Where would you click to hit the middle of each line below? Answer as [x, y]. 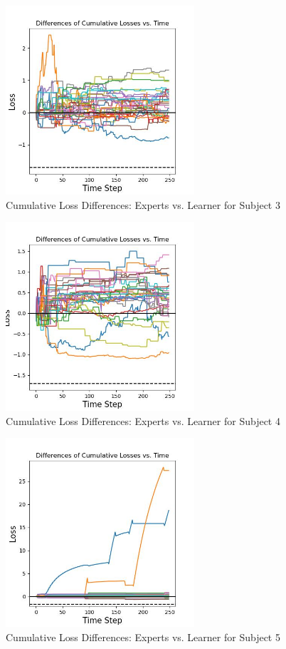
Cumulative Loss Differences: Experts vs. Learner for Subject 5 [143, 637]
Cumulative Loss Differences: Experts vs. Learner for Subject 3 [143, 204]
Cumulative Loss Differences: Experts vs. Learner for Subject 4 [143, 420]
